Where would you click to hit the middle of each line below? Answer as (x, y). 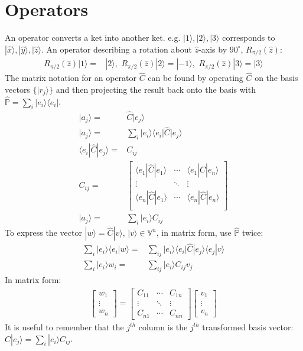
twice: (253, 233)
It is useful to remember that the (64, 326)
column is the (163, 326)
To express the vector (43, 233)
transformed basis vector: (248, 326)
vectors (17, 90)
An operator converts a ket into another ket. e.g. (93, 38)
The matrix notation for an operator (71, 78)
